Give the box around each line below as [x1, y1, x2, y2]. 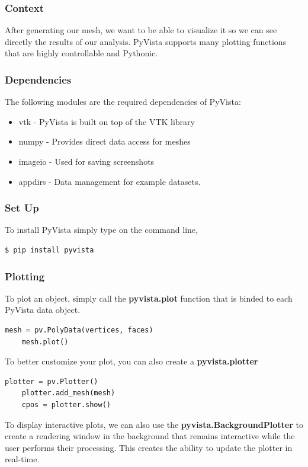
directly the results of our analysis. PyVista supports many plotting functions [5, 35, 287, 47]
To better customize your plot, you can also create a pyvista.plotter [5, 355, 258, 367]
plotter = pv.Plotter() [5, 377, 98, 386]
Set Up [5, 200, 39, 215]
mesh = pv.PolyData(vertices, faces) [5, 326, 153, 334]
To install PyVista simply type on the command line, [5, 223, 198, 236]
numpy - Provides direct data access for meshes [18, 135, 191, 148]
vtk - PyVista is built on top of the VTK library [18, 115, 195, 127]
